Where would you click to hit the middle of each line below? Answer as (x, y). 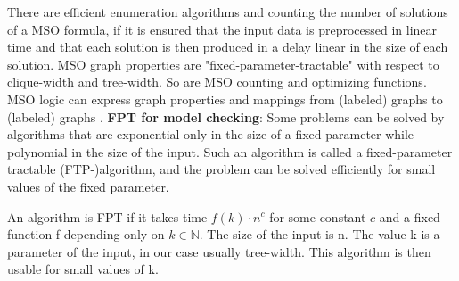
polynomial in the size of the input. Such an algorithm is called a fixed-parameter (230, 151)
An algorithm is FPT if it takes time (107, 216)
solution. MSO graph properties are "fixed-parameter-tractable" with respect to (223, 64)
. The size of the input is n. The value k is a (320, 234)
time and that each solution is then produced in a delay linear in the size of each (228, 47)
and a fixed (410, 216)
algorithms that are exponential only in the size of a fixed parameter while (211, 134)
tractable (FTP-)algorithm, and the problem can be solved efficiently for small (221, 169)
